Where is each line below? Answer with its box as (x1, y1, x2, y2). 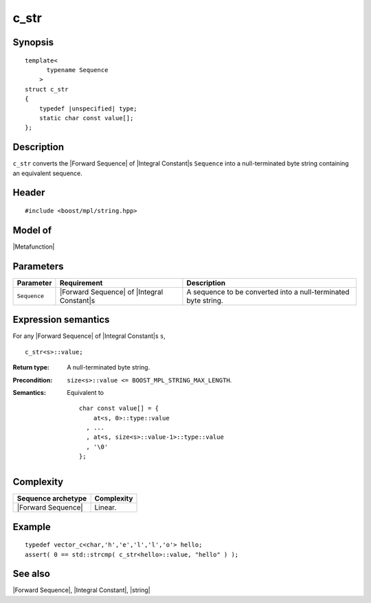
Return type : (12, 363, 49, 372)
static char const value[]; (38, 114, 134, 122)
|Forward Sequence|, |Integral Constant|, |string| (12, 586, 150, 594)
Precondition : (12, 376, 53, 384)
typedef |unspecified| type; (38, 104, 137, 113)
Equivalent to (67, 388, 104, 396)
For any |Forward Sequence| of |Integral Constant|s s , (12, 332, 166, 340)
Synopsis (12, 36, 54, 48)
